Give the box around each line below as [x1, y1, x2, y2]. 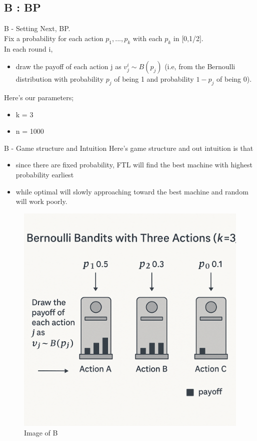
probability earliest [15, 169, 74, 179]
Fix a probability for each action [4, 33, 103, 43]
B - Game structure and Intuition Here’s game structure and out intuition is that [4, 142, 253, 153]
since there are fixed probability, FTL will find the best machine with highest [15, 159, 253, 170]
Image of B [24, 427, 58, 438]
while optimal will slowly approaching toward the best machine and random [15, 186, 248, 196]
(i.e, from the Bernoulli [164, 61, 235, 72]
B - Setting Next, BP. [4, 23, 70, 34]
